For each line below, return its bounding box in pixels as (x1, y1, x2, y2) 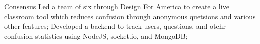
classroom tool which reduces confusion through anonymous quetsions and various (4, 11, 256, 21)
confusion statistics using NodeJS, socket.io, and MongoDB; (4, 30, 188, 41)
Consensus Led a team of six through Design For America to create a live (4, 1, 229, 11)
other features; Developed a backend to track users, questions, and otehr (4, 21, 226, 31)
